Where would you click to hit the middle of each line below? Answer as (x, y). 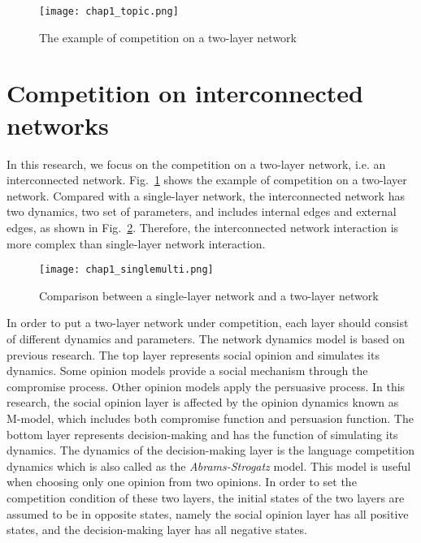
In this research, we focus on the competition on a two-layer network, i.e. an (196, 164)
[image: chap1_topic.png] (109, 11)
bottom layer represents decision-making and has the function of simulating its (202, 434)
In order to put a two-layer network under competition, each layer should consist (208, 323)
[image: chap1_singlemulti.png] (126, 270)
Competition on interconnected (185, 93)
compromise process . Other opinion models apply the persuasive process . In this (206, 386)
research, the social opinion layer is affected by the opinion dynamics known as (203, 402)
